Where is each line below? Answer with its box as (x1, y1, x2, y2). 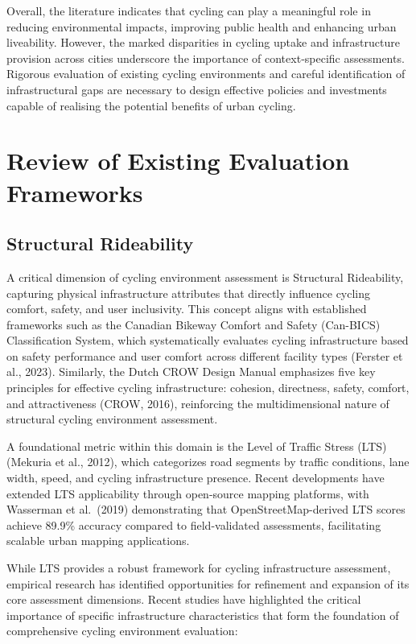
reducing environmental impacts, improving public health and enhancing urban (6, 18, 397, 35)
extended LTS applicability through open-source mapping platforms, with (6, 485, 369, 502)
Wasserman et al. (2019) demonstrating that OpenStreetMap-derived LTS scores (6, 501, 406, 518)
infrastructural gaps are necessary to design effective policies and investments (6, 80, 387, 97)
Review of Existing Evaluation (6, 144, 350, 177)
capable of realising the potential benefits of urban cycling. (6, 97, 296, 114)
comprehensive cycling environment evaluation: (6, 622, 238, 639)
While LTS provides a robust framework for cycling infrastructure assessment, (6, 559, 391, 576)
